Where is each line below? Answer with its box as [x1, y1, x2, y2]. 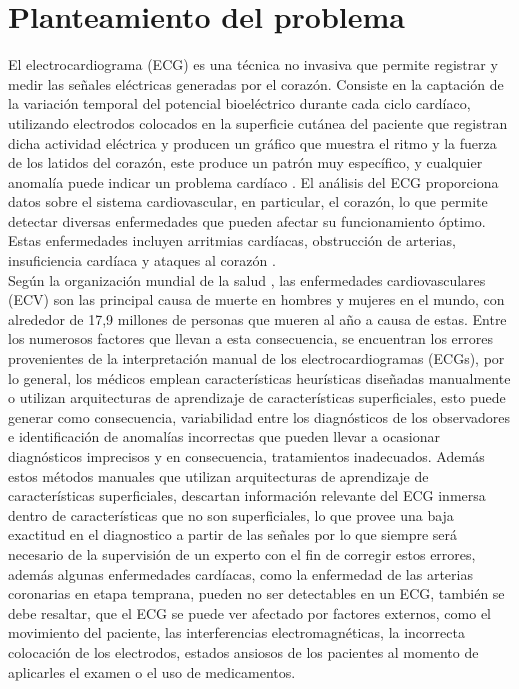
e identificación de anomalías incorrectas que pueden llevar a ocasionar [8, 426, 441, 447]
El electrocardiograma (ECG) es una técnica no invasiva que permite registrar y [8, 54, 498, 75]
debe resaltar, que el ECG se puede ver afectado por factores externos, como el [8, 602, 491, 623]
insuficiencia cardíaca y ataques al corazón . [8, 250, 276, 271]
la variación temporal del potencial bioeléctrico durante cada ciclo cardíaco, [8, 93, 471, 114]
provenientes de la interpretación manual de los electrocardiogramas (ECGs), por [8, 348, 505, 369]
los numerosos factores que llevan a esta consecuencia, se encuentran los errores [8, 328, 493, 349]
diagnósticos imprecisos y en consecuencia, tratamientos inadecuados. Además [8, 446, 485, 466]
